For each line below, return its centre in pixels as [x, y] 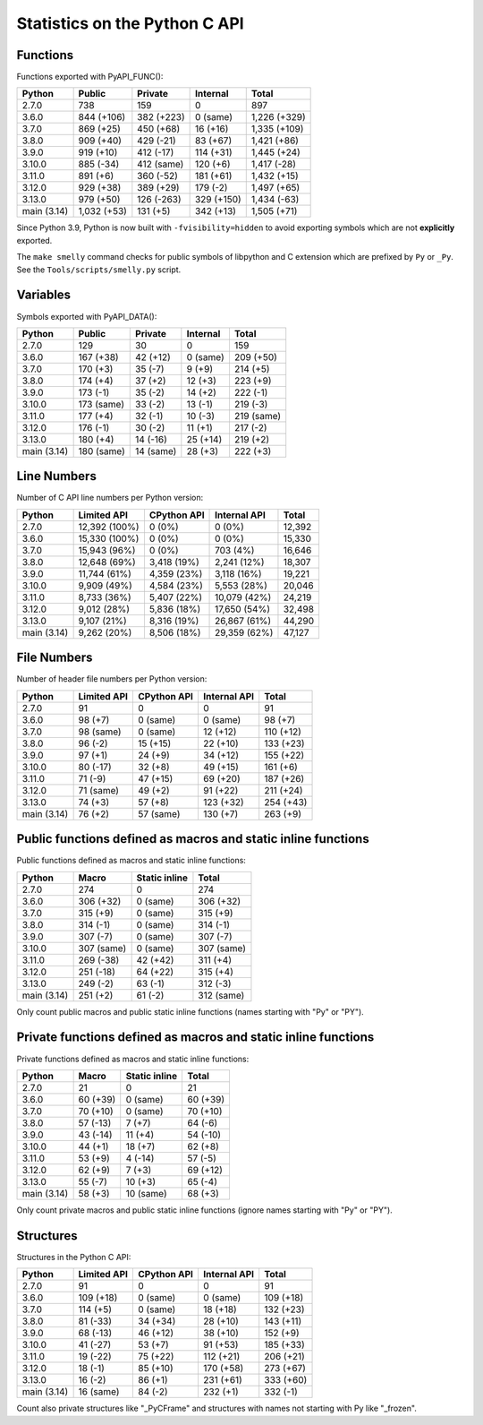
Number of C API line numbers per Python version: [110, 498]
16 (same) [99, 1392]
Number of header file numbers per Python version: [112, 679]
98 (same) [100, 732]
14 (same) [156, 451]
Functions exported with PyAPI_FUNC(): [90, 77]
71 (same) [99, 790]
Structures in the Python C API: [74, 1257]
